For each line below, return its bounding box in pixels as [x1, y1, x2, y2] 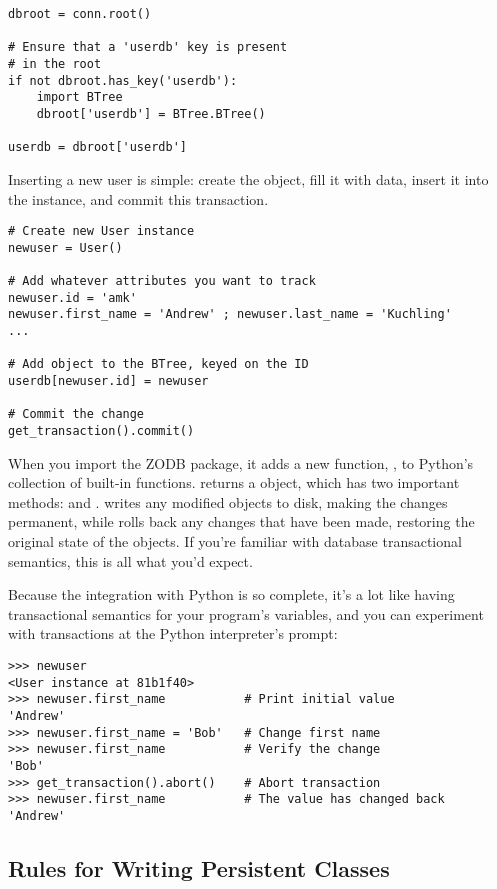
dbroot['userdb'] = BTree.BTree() [36, 106, 266, 121]
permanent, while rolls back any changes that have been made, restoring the [8, 511, 475, 532]
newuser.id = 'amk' [8, 290, 137, 305]
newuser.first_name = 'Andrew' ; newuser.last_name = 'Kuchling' [8, 307, 452, 322]
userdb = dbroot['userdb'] [8, 140, 187, 155]
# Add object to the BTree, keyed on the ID [8, 357, 309, 372]
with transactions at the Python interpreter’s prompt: [8, 623, 338, 644]
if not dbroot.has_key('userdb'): [8, 73, 238, 88]
